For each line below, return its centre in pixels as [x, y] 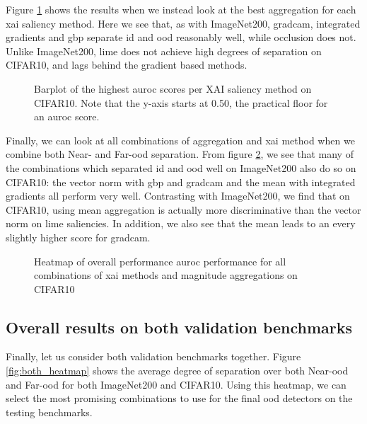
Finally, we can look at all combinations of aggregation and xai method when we [180, 140]
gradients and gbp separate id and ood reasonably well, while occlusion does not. [181, 37]
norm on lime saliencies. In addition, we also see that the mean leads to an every [181, 223]
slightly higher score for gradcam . [78, 237]
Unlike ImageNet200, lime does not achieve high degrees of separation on [164, 51]
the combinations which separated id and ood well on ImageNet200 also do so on [181, 167]
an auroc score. [67, 116]
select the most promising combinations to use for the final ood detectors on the [179, 398]
